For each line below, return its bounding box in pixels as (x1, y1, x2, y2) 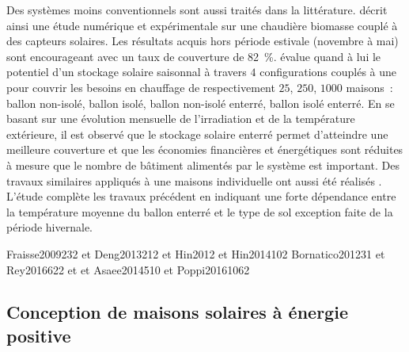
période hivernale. (6, 219, 93, 235)
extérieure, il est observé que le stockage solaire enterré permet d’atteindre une (6, 125, 388, 142)
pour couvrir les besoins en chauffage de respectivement (6, 78, 275, 95)
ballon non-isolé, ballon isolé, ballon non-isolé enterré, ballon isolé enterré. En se (6, 94, 395, 111)
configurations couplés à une (259, 63, 397, 80)
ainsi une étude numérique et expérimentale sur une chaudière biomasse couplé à (6, 17, 398, 33)
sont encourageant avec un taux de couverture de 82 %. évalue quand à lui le (6, 48, 381, 64)
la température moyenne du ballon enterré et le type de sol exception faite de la (6, 203, 393, 220)
